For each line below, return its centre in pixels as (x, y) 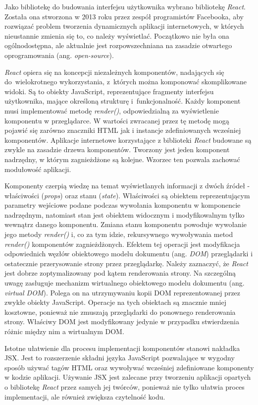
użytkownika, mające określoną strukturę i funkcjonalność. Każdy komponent (123, 101)
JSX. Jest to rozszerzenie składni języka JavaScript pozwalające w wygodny (120, 358)
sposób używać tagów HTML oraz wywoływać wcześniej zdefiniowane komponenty (129, 367)
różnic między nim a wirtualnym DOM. (64, 331)
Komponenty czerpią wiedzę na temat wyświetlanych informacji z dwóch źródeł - (127, 186)
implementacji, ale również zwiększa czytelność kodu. (85, 396)
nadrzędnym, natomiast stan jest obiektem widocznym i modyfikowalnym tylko (125, 214)
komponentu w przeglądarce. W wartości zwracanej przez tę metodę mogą (117, 120)
